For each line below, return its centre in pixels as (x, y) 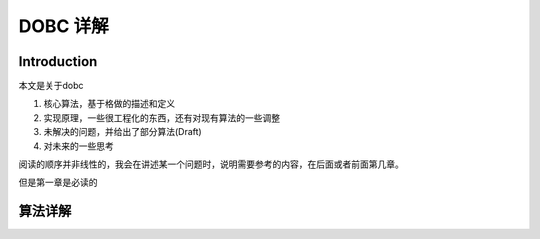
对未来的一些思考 (78, 146)
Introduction (58, 61)
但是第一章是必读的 (58, 182)
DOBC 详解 (63, 26)
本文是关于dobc (51, 86)
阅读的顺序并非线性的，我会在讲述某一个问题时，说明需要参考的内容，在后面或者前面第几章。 (211, 164)
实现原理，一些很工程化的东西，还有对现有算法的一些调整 (161, 117)
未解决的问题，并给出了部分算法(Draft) (122, 132)
